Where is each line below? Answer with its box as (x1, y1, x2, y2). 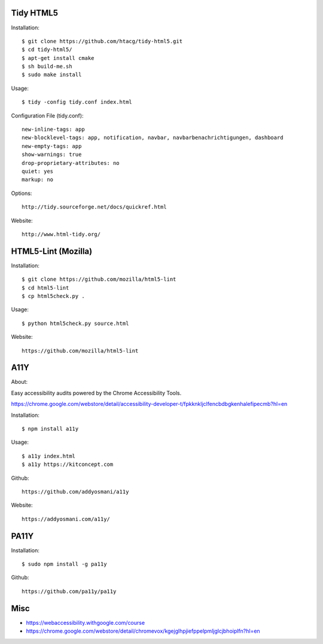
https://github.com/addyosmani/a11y (22, 489, 129, 495)
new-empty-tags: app (22, 143, 82, 149)
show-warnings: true (22, 151, 82, 158)
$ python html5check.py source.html (22, 320, 129, 327)
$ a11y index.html (22, 453, 76, 459)
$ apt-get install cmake (22, 55, 95, 61)
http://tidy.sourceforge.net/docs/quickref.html (22, 204, 167, 210)
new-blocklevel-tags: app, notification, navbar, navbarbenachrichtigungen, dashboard (22, 134, 284, 141)
